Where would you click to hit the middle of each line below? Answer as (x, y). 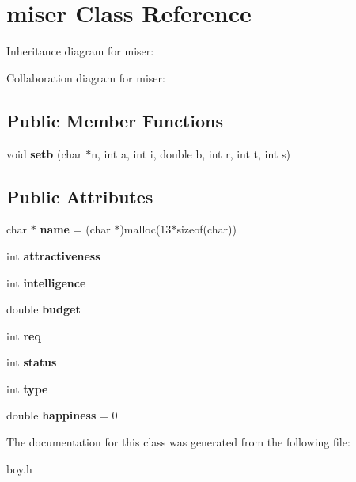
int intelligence (46, 282)
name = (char (75, 229)
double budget (44, 309)
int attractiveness (53, 255)
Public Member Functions (115, 120)
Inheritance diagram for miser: (80, 51)
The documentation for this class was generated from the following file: (178, 442)
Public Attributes (80, 196)
